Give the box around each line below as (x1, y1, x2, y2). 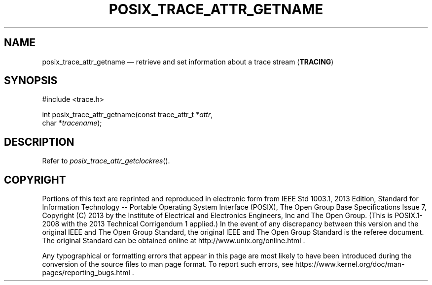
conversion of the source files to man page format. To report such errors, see (42, 260, 293, 269)
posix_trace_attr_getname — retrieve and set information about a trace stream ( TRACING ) (42, 57, 334, 66)
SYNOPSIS (4, 74, 58, 87)
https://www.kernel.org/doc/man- (295, 260, 405, 269)
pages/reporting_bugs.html (42, 268, 130, 277)
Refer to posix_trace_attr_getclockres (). (42, 157, 170, 165)
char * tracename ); (42, 119, 102, 127)
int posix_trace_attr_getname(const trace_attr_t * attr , (42, 110, 213, 119)
